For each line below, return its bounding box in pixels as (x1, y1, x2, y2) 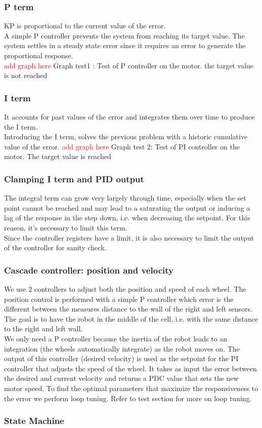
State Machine (4, 414, 64, 427)
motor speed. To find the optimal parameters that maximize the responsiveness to (4, 382, 258, 393)
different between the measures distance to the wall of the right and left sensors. (4, 303, 252, 314)
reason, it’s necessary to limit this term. (4, 222, 127, 232)
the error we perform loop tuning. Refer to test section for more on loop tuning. (4, 393, 252, 403)
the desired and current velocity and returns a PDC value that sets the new (4, 373, 239, 383)
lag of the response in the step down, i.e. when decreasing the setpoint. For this (4, 212, 250, 223)
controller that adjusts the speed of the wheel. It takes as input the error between (4, 363, 257, 373)
